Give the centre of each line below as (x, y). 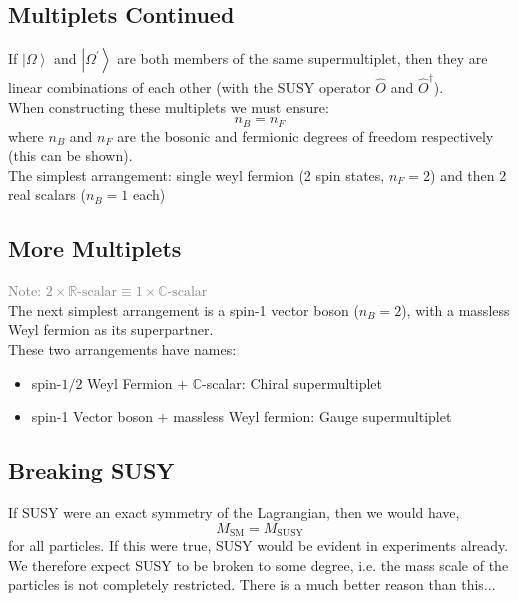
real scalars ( (47, 194)
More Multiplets (95, 248)
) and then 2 (468, 174)
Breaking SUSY (91, 470)
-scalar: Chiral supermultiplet (292, 382)
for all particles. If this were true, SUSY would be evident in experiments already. (258, 544)
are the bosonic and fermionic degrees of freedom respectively (305, 135)
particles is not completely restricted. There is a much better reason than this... (252, 584)
